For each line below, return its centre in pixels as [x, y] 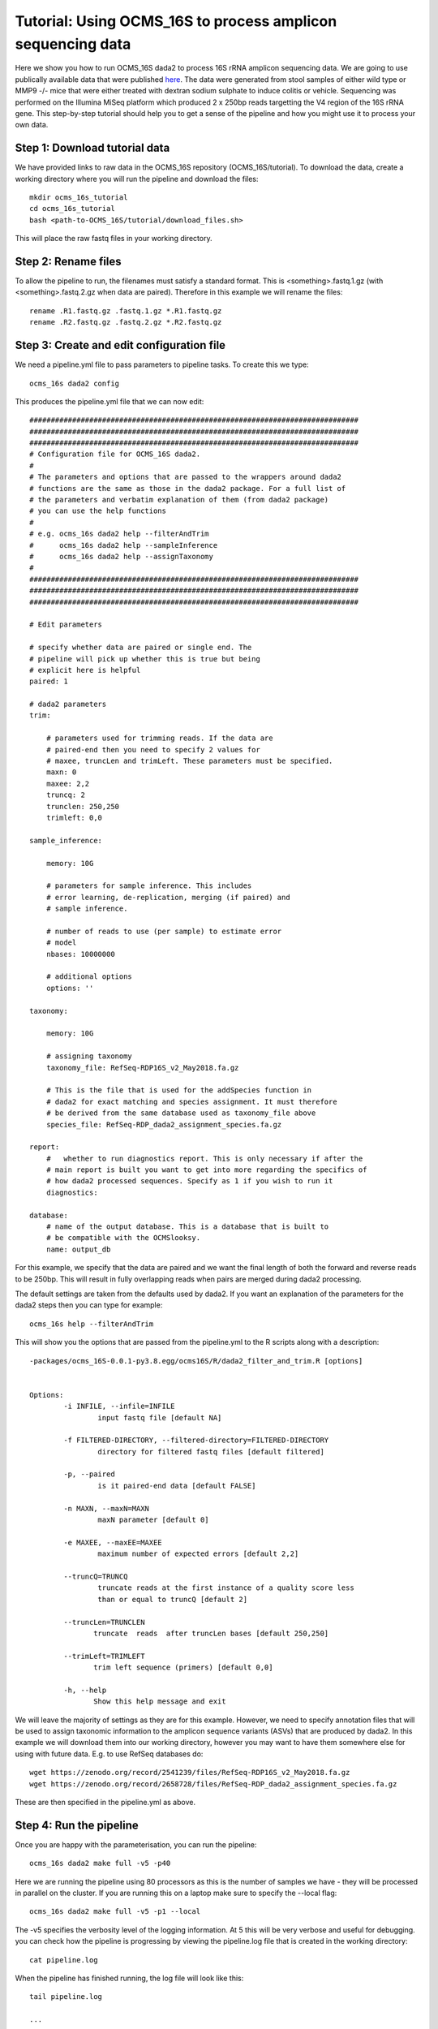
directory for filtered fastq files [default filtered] [211, 1452]
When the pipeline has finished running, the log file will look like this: [129, 1978]
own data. [32, 125]
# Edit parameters [66, 625]
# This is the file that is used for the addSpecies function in [179, 1090]
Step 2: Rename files [68, 261]
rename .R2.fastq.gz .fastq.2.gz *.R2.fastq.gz [126, 322]
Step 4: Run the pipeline [77, 1825]
